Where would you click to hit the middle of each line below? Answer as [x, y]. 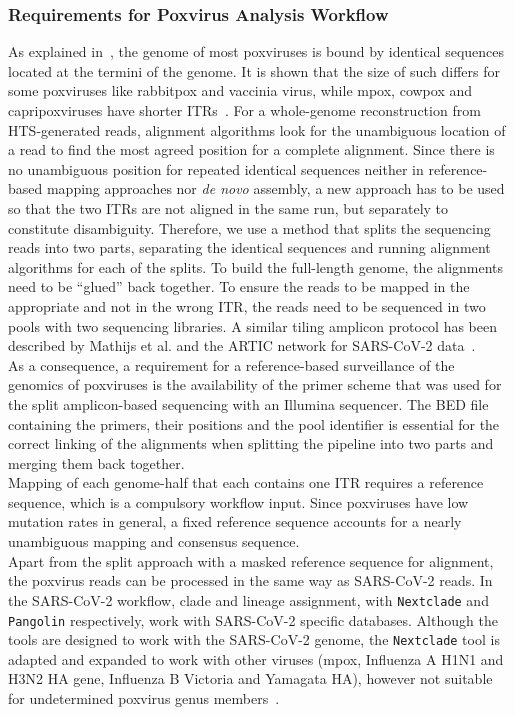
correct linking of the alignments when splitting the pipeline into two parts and [251, 443]
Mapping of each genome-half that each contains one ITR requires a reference [246, 482]
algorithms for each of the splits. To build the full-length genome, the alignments [256, 266]
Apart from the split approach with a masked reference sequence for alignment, [251, 560]
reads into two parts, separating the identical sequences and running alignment [249, 247]
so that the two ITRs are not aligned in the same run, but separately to [228, 207]
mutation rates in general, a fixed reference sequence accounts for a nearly [235, 521]
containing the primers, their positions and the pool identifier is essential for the [254, 423]
